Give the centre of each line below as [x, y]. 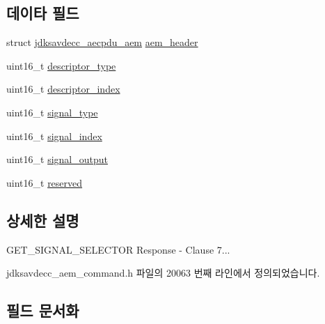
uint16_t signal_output [57, 159]
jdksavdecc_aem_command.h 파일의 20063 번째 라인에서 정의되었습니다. [163, 273]
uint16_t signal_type [52, 112]
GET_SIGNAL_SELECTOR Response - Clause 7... [118, 249]
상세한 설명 [43, 220]
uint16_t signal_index [54, 136]
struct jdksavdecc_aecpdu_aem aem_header [102, 42]
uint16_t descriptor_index [63, 89]
